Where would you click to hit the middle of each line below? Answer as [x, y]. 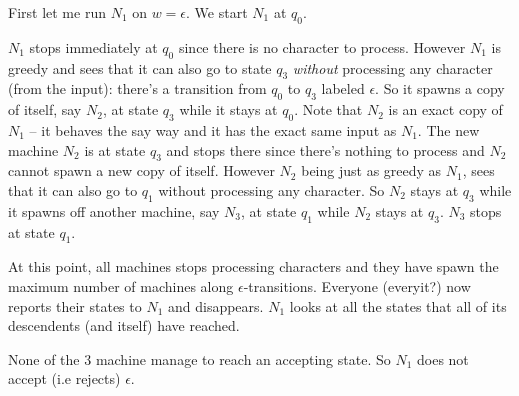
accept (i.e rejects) [64, 378]
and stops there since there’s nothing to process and [325, 149]
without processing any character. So [271, 189]
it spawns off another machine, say [114, 210]
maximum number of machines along [121, 285]
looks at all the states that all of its [398, 305]
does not [443, 358]
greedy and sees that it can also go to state [140, 67]
